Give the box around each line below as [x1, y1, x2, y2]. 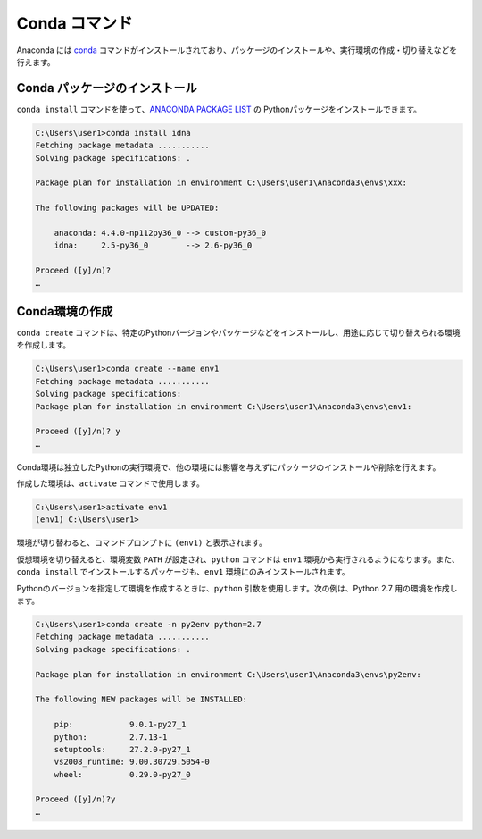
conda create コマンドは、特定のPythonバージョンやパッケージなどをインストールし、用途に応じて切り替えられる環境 [16, 327, 461, 339]
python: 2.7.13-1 [54, 732, 168, 742]
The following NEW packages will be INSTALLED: [35, 694, 247, 705]
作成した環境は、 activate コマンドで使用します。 [16, 478, 204, 489]
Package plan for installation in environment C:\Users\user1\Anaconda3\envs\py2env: [35, 669, 421, 679]
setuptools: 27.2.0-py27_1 [54, 744, 191, 754]
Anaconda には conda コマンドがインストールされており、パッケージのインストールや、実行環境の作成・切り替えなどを [16, 45, 458, 55]
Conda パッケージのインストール [16, 80, 198, 96]
